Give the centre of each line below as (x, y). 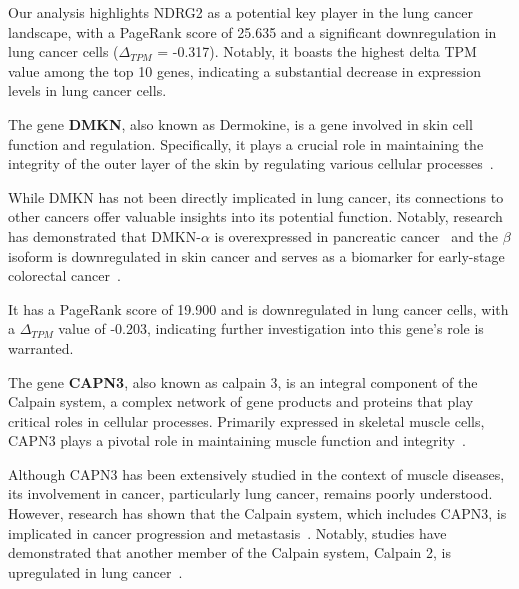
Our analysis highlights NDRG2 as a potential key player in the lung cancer (240, 12)
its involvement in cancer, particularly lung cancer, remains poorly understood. (250, 493)
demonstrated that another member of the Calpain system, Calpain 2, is (229, 552)
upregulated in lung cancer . (95, 571)
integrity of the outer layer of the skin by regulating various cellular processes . (251, 163)
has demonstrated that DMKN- (104, 235)
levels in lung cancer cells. (87, 90)
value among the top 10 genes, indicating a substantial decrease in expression (245, 70)
